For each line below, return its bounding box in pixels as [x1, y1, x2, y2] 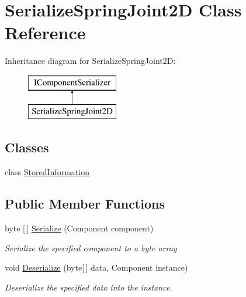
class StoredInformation [5, 166, 89, 178]
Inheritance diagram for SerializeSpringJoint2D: [5, 54, 176, 67]
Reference [5, 21, 86, 45]
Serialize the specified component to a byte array [5, 241, 177, 254]
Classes [5, 138, 49, 156]
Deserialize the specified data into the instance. [5, 281, 172, 293]
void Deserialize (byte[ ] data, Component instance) [5, 261, 188, 274]
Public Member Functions [5, 194, 165, 213]
